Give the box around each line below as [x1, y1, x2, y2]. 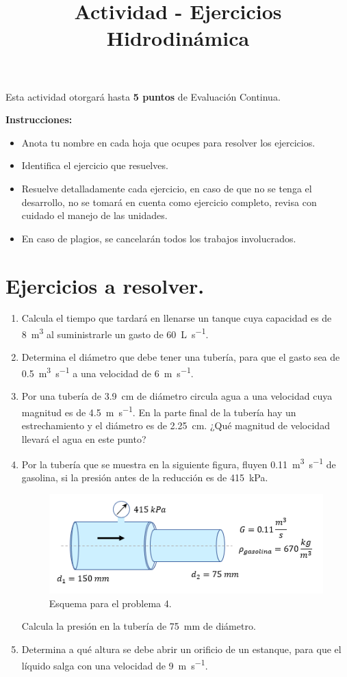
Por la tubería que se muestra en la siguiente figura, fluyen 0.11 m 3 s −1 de [21, 455, 336, 471]
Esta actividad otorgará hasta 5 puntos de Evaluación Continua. [5, 89, 281, 103]
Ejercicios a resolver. [5, 271, 205, 299]
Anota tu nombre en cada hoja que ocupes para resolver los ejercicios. [21, 135, 316, 149]
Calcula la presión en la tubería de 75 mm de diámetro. [21, 619, 256, 633]
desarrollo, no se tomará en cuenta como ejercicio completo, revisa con [21, 194, 317, 209]
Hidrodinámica [106, 24, 250, 52]
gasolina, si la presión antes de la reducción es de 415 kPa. [21, 470, 268, 485]
